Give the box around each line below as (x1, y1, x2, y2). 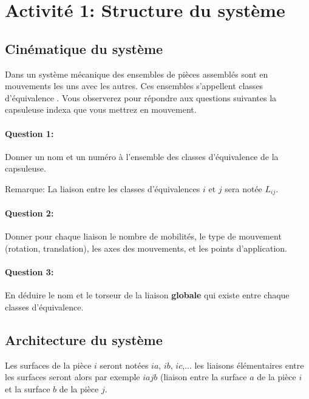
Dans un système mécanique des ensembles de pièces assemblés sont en (5, 67, 268, 80)
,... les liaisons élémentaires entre (182, 358, 304, 371)
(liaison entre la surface (160, 370, 247, 383)
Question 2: (5, 206, 54, 219)
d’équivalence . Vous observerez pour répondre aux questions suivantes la (5, 91, 277, 104)
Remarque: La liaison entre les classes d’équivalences (5, 182, 200, 195)
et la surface (5, 382, 50, 395)
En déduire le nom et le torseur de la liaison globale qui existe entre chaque (5, 289, 290, 301)
